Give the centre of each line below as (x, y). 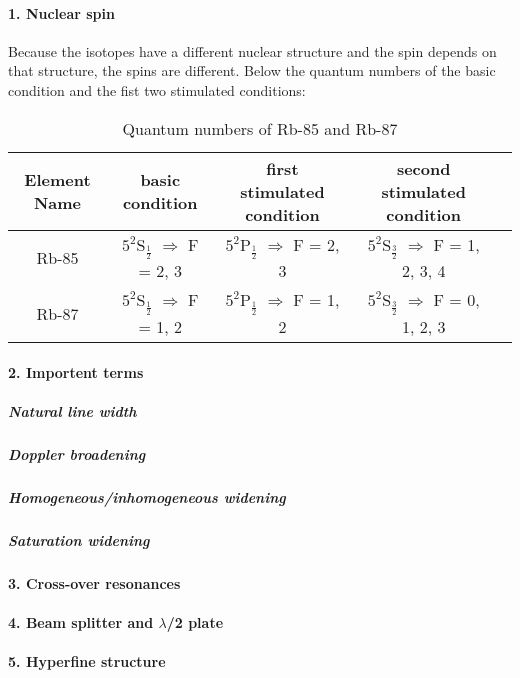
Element (57, 180)
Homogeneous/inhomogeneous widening (147, 496)
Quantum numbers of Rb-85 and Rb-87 (260, 128)
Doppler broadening (77, 453)
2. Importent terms (76, 371)
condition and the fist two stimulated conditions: (157, 89)
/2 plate (195, 621)
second (423, 168)
